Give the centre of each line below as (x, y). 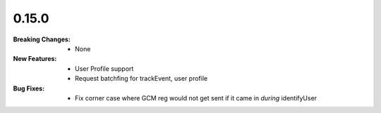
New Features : (35, 59)
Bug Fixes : (29, 88)
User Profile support (104, 68)
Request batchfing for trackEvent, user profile (141, 79)
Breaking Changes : (42, 39)
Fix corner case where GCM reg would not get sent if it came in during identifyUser (196, 98)
